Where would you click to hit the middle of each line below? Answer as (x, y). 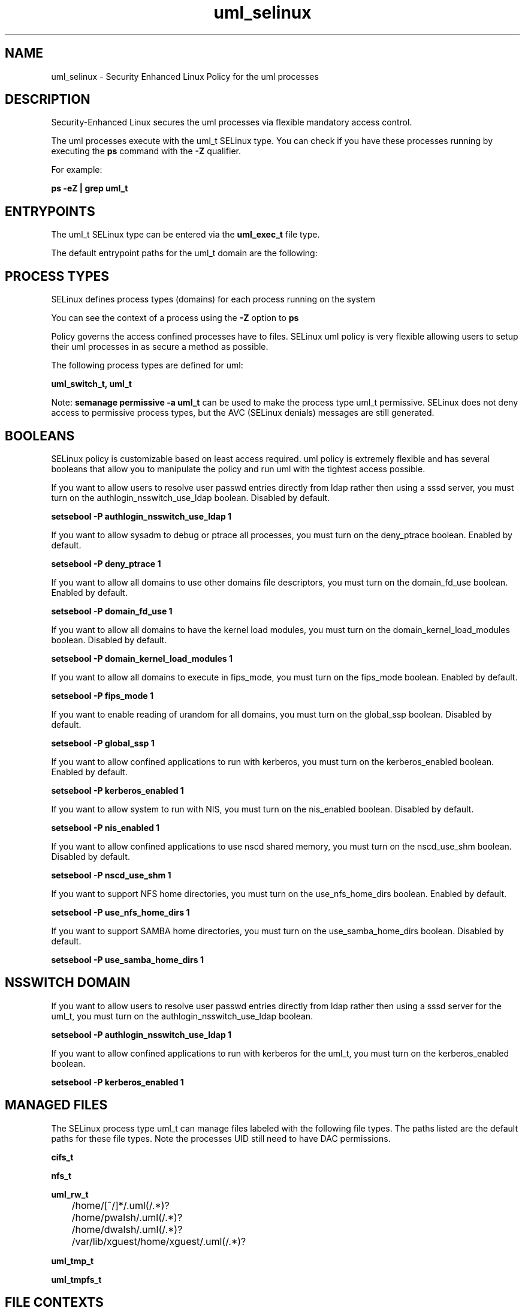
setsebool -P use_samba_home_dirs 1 (127, 959)
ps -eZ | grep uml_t (90, 188)
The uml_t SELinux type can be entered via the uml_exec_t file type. (185, 235)
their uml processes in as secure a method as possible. (160, 347)
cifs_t (62, 1157)
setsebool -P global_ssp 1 (103, 743)
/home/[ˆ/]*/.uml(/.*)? (120, 1205)
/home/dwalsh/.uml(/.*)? (127, 1229)
